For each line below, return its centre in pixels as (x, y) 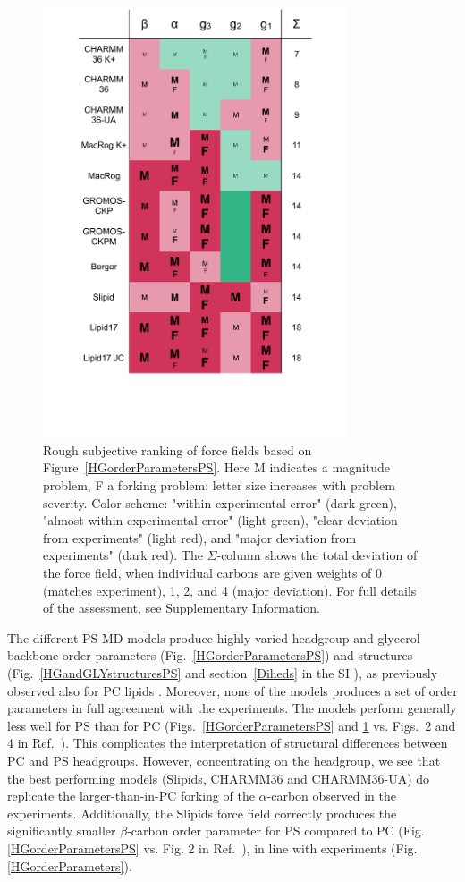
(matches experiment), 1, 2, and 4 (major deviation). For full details (230, 590)
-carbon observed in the (331, 796)
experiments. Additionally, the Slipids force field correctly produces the (202, 813)
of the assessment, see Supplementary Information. (182, 608)
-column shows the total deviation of (317, 555)
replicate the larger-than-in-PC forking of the (131, 796)
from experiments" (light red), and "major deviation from (200, 537)
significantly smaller (62, 831)
